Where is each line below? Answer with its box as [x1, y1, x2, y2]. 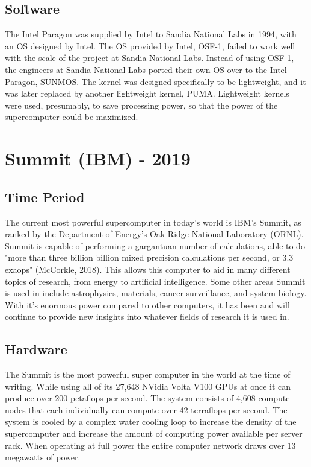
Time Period [5, 187, 85, 206]
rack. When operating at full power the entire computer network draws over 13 [5, 439, 296, 451]
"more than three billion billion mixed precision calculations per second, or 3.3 [5, 251, 294, 264]
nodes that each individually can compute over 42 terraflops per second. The [5, 403, 288, 416]
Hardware [5, 340, 67, 358]
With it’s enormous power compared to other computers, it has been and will [5, 298, 290, 311]
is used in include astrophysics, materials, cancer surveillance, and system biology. [5, 287, 307, 299]
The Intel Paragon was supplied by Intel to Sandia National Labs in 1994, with [5, 28, 297, 40]
